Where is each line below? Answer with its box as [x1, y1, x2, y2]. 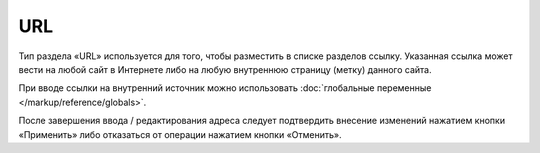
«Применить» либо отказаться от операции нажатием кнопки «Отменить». [18, 128, 342, 140]
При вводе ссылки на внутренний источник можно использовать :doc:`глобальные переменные [18, 82, 432, 94]
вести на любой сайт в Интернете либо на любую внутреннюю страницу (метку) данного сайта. [18, 63, 432, 75]
